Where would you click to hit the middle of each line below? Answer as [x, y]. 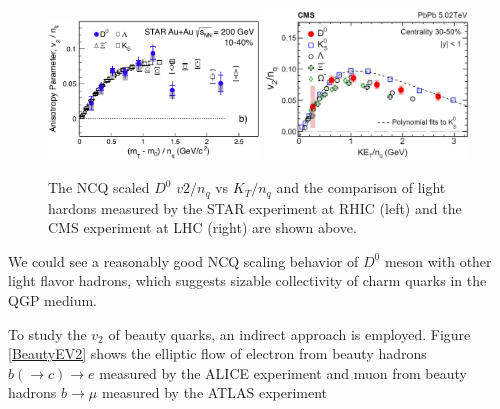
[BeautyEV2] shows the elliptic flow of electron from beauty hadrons [217, 353]
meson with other [438, 260]
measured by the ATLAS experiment [214, 392]
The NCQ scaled [99, 187]
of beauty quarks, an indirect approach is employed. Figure [289, 333]
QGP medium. [52, 300]
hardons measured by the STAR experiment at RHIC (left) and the [255, 207]
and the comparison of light [361, 187]
